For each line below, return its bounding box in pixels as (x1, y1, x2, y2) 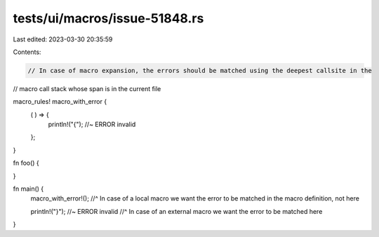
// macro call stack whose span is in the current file (13, 84, 161, 93)
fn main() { (13, 184, 44, 193)
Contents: (13, 48, 41, 56)
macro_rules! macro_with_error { (13, 97, 107, 106)
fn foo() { (13, 158, 40, 168)
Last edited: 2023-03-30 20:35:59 (13, 35, 113, 43)
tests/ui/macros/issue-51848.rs (13, 11, 204, 26)
